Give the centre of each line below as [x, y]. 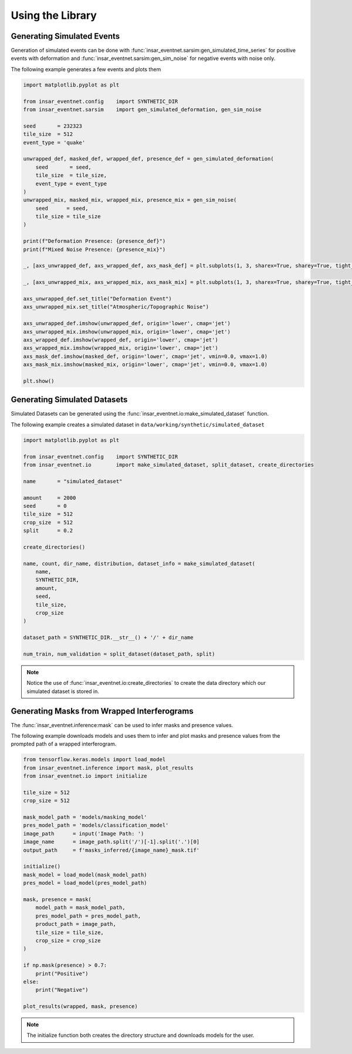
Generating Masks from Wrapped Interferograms [102, 711]
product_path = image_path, [76, 924]
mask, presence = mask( [57, 899]
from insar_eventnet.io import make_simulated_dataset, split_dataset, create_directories [168, 465]
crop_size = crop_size [68, 940]
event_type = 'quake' [54, 142]
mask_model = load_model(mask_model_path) [85, 875]
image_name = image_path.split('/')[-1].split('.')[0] [111, 842]
